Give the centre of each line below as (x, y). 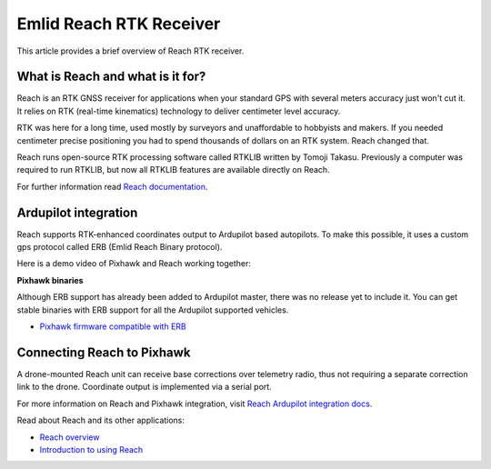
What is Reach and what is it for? (111, 77)
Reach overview (70, 437)
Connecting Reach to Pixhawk (104, 352)
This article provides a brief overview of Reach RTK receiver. (130, 51)
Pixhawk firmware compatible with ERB (113, 326)
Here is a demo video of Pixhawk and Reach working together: (134, 264)
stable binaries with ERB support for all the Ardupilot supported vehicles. (153, 310)
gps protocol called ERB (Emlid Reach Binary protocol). (120, 247)
